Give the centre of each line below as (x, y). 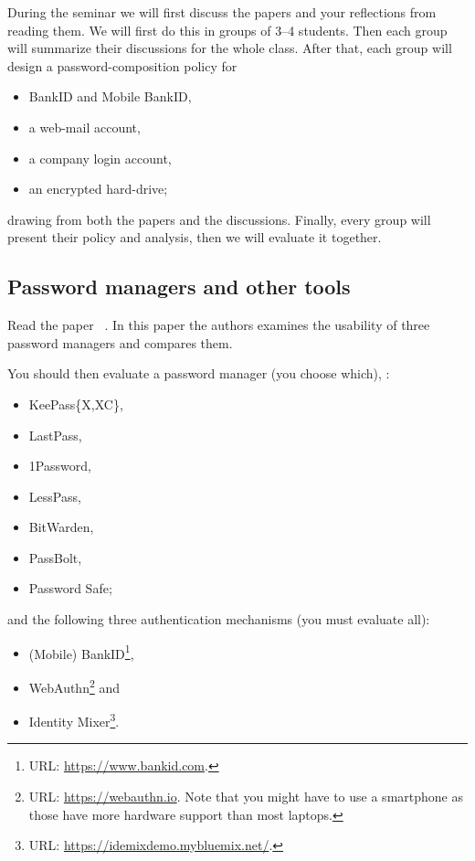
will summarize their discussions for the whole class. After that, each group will (230, 48)
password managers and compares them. (120, 342)
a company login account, (100, 158)
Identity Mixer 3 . (74, 720)
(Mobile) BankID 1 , (81, 652)
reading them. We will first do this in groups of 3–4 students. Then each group (227, 30)
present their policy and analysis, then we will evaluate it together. (195, 237)
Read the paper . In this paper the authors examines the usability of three (219, 325)
